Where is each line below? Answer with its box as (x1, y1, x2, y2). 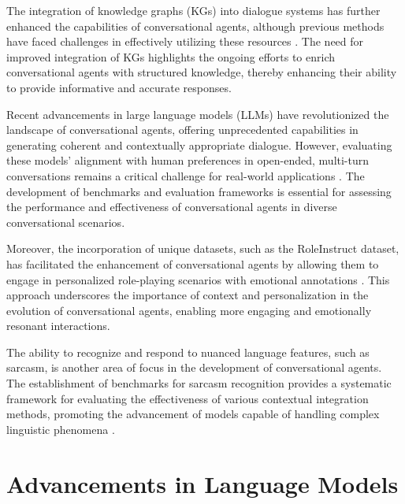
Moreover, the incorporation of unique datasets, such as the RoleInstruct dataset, (6, 240, 399, 257)
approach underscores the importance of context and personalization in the (6, 287, 369, 303)
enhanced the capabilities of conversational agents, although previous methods (6, 17, 385, 34)
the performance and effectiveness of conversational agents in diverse (6, 198, 337, 215)
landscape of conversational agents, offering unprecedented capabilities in (6, 121, 359, 138)
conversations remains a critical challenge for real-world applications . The (6, 167, 365, 183)
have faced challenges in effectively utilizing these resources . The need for (6, 33, 364, 50)
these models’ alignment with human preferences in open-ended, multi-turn (6, 152, 370, 169)
